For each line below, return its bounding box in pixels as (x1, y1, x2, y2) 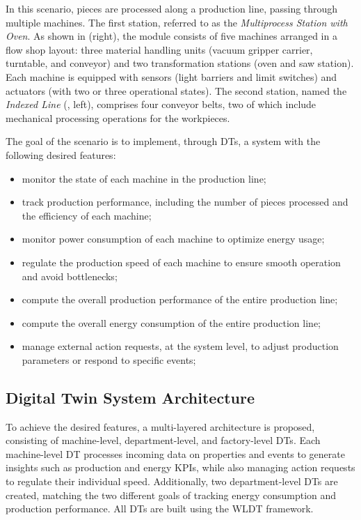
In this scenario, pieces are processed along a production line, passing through (6, 1, 338, 15)
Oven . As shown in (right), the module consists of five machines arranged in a (6, 29, 337, 43)
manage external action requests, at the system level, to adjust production (22, 339, 339, 353)
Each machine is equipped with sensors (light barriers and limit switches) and (6, 69, 337, 84)
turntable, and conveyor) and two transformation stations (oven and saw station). (6, 56, 354, 70)
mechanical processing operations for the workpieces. (6, 110, 230, 125)
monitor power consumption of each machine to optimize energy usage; (22, 231, 325, 246)
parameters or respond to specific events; (22, 352, 196, 367)
